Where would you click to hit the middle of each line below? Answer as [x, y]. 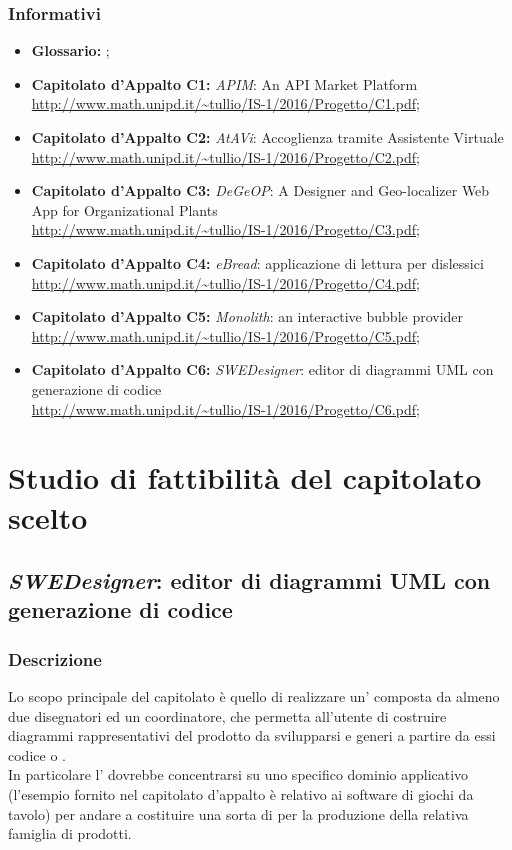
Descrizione [55, 658]
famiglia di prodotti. [70, 833]
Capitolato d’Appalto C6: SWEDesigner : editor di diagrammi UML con [262, 369]
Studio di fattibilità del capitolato [245, 477]
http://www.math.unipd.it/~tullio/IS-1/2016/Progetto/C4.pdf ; [225, 282]
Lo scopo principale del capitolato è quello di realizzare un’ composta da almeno [254, 696]
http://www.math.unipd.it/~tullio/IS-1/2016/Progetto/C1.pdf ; [225, 103]
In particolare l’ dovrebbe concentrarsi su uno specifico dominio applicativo [238, 774]
